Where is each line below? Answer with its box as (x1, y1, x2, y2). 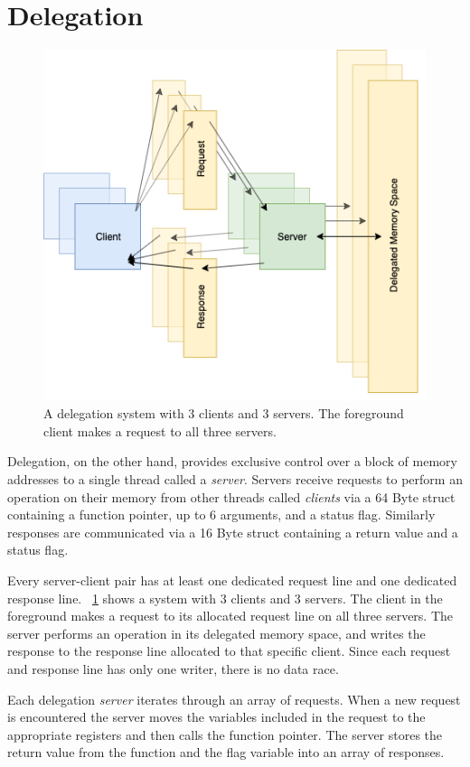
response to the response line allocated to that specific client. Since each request (7, 641, 451, 660)
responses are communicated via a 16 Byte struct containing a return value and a (7, 522, 458, 541)
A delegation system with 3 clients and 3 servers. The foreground (43, 404, 404, 423)
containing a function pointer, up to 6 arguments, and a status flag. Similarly (7, 505, 436, 524)
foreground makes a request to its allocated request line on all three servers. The (7, 606, 454, 625)
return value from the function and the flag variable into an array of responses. (7, 743, 445, 762)
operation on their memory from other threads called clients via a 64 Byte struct (7, 487, 456, 506)
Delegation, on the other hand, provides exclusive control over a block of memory (7, 452, 457, 471)
